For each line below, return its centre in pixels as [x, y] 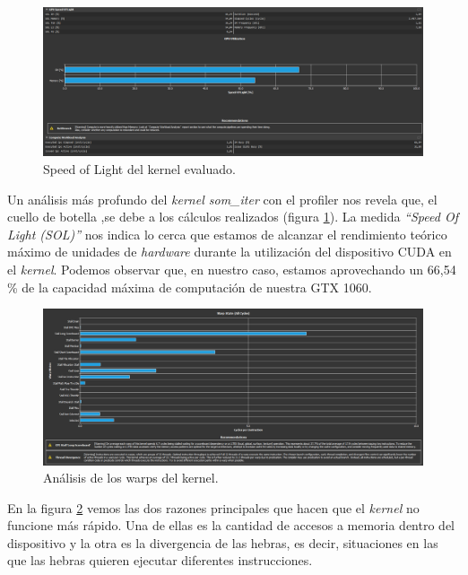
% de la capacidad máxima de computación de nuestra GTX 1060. [190, 287]
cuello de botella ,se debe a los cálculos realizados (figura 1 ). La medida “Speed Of [233, 217]
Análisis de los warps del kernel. [131, 478]
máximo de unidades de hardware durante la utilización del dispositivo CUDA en [230, 252]
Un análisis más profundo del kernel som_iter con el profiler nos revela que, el [222, 199]
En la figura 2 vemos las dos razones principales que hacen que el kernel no [213, 507]
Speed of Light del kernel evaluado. [139, 169]
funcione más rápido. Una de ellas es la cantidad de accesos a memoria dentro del [231, 525]
